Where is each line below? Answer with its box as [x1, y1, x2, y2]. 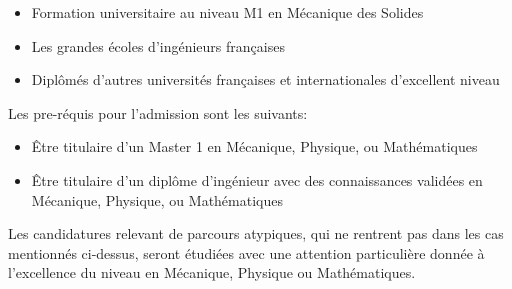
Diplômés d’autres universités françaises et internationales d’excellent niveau [31, 69, 500, 90]
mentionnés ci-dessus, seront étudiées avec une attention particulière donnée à [8, 242, 485, 263]
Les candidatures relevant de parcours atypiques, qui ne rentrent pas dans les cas [8, 223, 504, 244]
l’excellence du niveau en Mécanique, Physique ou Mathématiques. [8, 262, 416, 283]
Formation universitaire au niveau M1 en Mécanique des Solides [31, 2, 424, 22]
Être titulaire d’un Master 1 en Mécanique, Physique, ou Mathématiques [31, 136, 478, 157]
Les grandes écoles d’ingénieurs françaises [31, 35, 285, 56]
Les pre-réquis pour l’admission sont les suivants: [8, 102, 308, 123]
